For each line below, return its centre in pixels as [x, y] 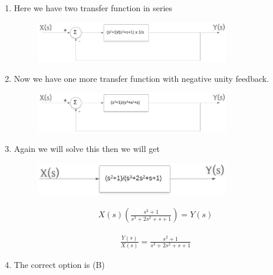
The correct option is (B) [59, 265]
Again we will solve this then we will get [87, 149]
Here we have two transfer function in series [93, 8]
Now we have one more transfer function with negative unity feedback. [142, 78]
